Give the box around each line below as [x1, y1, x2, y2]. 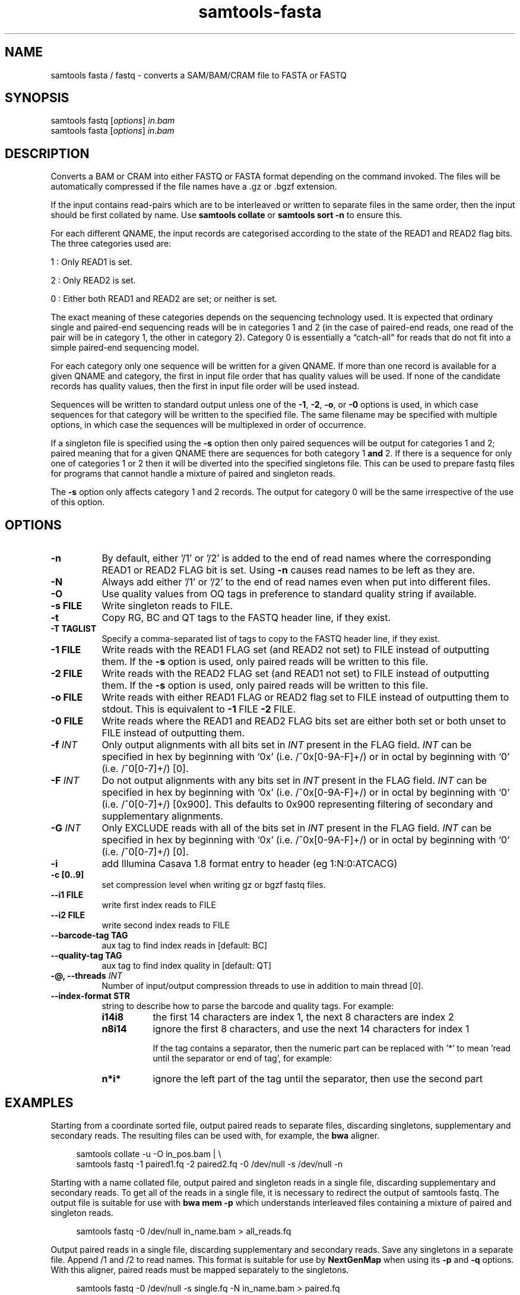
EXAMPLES [5, 1095, 74, 1110]
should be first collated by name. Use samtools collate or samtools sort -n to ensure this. [50, 210, 402, 220]
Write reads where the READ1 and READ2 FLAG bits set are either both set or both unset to [102, 715, 506, 727]
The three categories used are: [50, 238, 172, 249]
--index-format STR [50, 991, 130, 1001]
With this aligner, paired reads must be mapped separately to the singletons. [50, 1264, 349, 1275]
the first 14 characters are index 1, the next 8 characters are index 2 [153, 1011, 454, 1023]
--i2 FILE [50, 910, 85, 921]
